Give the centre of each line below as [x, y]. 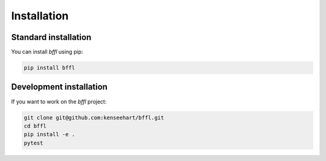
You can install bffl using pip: [47, 52]
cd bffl [35, 126]
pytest [34, 143]
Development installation [59, 87]
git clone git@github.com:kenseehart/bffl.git [94, 117]
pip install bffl [50, 68]
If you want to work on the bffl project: [59, 101]
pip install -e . [50, 134]
